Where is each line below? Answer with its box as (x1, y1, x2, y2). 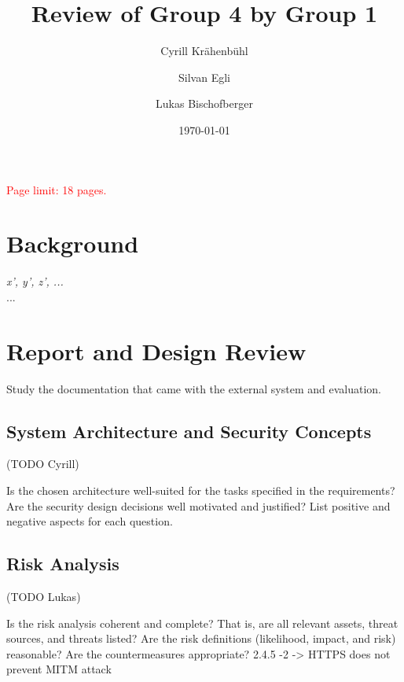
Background (6, 227, 139, 260)
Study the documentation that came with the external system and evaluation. (6, 380, 381, 396)
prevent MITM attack (6, 661, 112, 677)
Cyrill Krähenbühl (160, 42, 248, 59)
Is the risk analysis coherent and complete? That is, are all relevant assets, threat (6, 614, 398, 631)
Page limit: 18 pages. (6, 181, 107, 197)
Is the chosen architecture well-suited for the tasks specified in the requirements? (6, 481, 395, 498)
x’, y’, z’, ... (6, 273, 64, 289)
